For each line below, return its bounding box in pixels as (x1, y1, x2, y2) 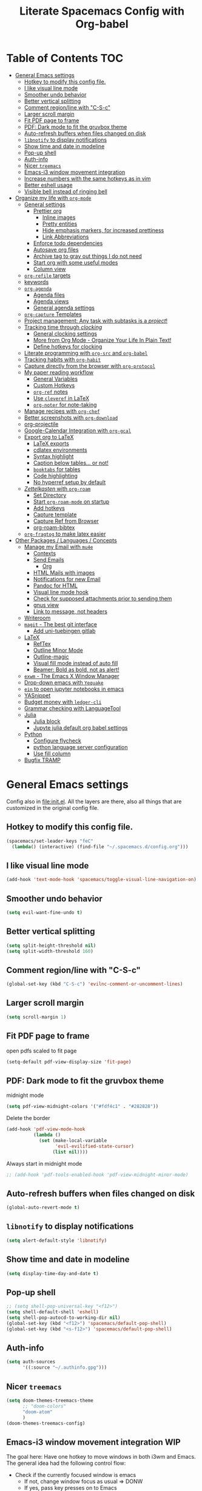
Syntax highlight (33, 452, 74, 460)
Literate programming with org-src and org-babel (24, 349, 148, 356)
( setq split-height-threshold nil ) (6, 943, 96, 949)
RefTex (33, 640, 51, 647)
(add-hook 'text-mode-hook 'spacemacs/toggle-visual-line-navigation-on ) (6, 877, 197, 883)
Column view (33, 265, 66, 272)
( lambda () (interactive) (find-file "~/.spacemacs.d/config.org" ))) (12, 843, 189, 849)
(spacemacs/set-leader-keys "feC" (6, 838, 94, 844)
